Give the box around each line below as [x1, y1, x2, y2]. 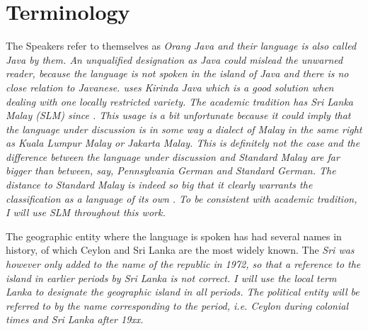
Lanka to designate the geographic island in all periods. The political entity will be [6, 284, 360, 299]
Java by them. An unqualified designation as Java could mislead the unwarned [6, 52, 343, 67]
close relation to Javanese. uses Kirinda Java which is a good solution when [6, 79, 334, 94]
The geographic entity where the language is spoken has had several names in [6, 228, 342, 243]
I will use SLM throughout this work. [6, 205, 166, 220]
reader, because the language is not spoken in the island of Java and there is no [6, 66, 349, 81]
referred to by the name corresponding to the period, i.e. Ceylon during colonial [6, 298, 349, 313]
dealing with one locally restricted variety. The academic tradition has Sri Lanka [6, 94, 353, 108]
